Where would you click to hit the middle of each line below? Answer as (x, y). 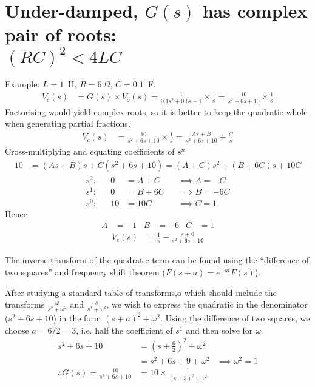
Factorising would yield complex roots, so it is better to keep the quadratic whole (156, 111)
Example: (22, 84)
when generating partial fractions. (68, 123)
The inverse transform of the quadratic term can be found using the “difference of (157, 260)
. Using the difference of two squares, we (235, 318)
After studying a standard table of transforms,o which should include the (141, 292)
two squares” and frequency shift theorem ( (85, 271)
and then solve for (219, 330)
